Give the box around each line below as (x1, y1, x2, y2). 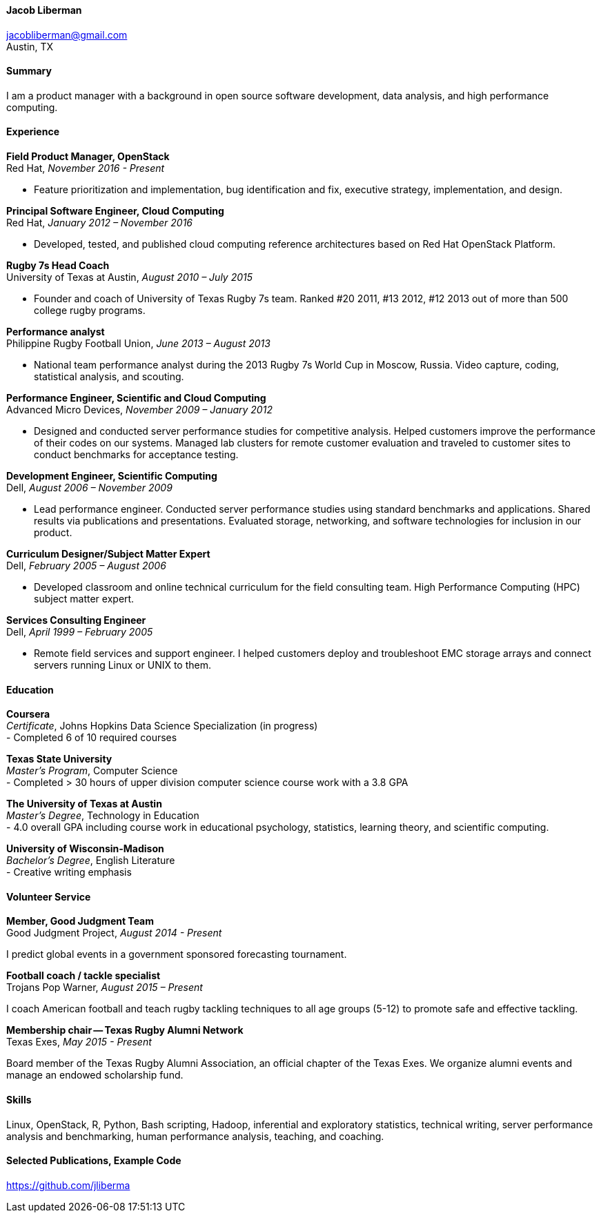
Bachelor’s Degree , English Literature (6, 854, 175, 867)
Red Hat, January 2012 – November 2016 (6, 217, 193, 229)
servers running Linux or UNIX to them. (34, 659, 212, 671)
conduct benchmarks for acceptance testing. (34, 449, 239, 461)
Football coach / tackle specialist (6, 970, 161, 982)
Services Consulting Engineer (6, 614, 146, 627)
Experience (6, 126, 59, 138)
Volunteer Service (6, 890, 91, 903)
